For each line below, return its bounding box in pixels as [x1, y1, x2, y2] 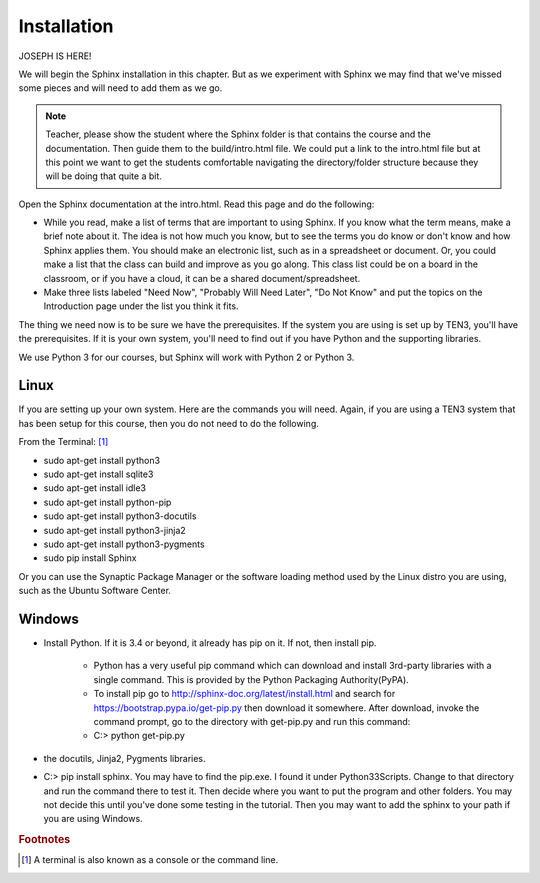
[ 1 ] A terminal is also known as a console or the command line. [21, 854, 279, 866]
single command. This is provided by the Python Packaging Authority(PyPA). [93, 673, 409, 685]
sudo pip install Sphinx [43, 552, 137, 564]
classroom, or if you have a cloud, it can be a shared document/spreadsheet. [43, 272, 361, 284]
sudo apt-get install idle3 [43, 482, 147, 494]
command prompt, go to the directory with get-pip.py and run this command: [93, 716, 411, 728]
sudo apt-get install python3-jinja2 [43, 524, 187, 536]
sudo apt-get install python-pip [43, 496, 172, 508]
